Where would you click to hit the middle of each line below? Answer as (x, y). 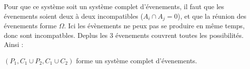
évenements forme (30, 26)
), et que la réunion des (212, 16)
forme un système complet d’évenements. (137, 60)
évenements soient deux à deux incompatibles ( (74, 16)
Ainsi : (14, 44)
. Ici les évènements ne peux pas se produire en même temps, (154, 26)
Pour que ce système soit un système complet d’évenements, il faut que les (114, 6)
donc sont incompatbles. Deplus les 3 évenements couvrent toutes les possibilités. (124, 35)
